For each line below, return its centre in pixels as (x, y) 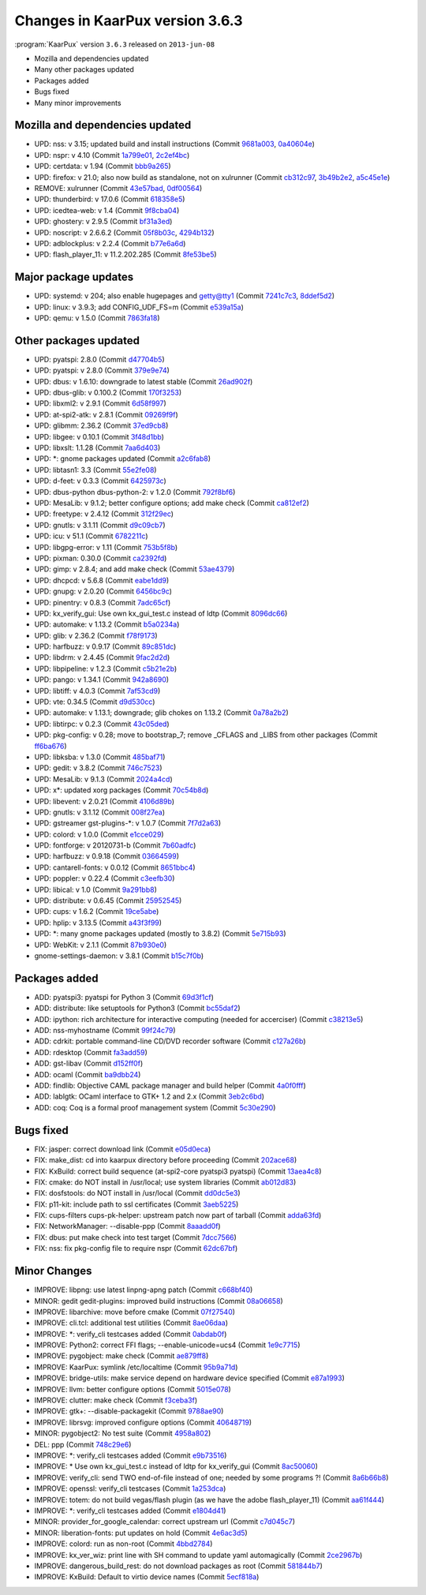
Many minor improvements (78, 103)
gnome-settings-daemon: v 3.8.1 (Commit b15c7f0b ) (119, 956)
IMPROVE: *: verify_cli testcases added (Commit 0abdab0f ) (131, 1334)
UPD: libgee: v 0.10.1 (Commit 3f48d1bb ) (99, 436)
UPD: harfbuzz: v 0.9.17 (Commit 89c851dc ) (105, 646)
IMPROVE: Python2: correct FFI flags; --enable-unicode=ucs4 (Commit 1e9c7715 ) (167, 1345)
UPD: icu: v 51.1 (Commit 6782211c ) (91, 536)
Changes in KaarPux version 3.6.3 (129, 21)
